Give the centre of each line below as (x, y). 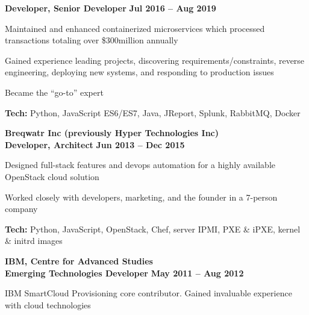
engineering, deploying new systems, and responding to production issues (139, 72)
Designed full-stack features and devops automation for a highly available (140, 165)
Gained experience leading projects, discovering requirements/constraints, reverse (155, 60)
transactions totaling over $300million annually (92, 40)
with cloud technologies (48, 304)
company (21, 209)
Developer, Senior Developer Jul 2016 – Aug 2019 (111, 8)
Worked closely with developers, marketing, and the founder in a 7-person (141, 197)
